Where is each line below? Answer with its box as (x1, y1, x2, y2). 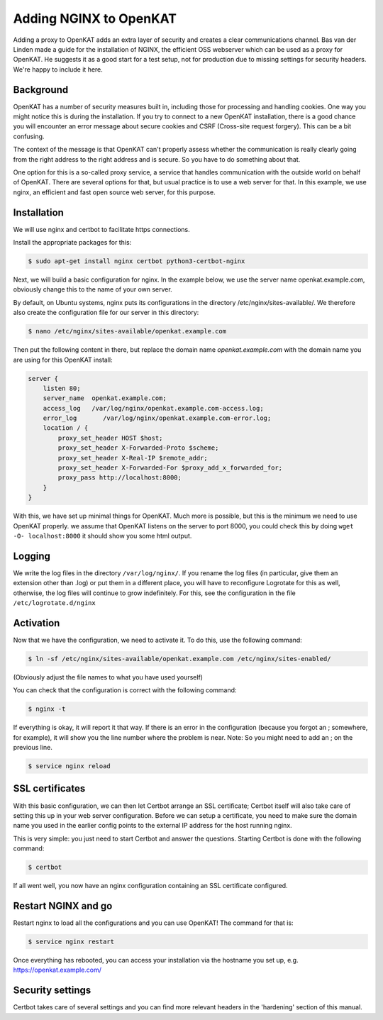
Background (13, 84, 69, 96)
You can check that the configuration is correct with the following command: (13, 686, 237, 694)
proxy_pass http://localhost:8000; (57, 474, 182, 482)
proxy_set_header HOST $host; (57, 433, 163, 442)
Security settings (13, 985, 91, 997)
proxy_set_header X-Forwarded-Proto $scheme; (57, 444, 219, 452)
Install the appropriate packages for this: (13, 238, 132, 247)
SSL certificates (13, 782, 86, 794)
